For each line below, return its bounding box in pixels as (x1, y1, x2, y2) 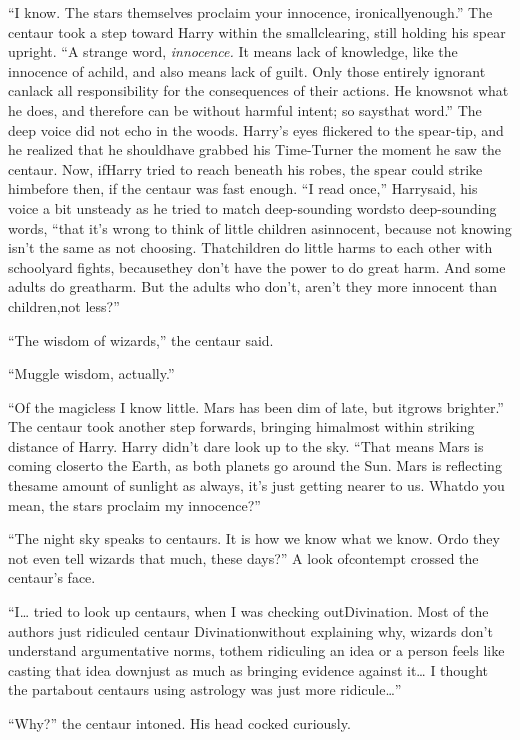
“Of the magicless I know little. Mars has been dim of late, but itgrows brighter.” (8, 396, 504, 417)
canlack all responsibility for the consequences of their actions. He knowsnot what (8, 80, 509, 101)
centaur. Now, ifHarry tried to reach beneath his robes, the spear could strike (8, 158, 483, 179)
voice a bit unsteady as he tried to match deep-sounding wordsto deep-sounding (8, 197, 497, 218)
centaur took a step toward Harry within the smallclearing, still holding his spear (8, 21, 506, 42)
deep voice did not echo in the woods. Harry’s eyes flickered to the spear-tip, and (8, 119, 504, 140)
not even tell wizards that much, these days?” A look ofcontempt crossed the (8, 547, 479, 568)
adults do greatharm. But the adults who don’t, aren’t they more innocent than (8, 276, 497, 297)
